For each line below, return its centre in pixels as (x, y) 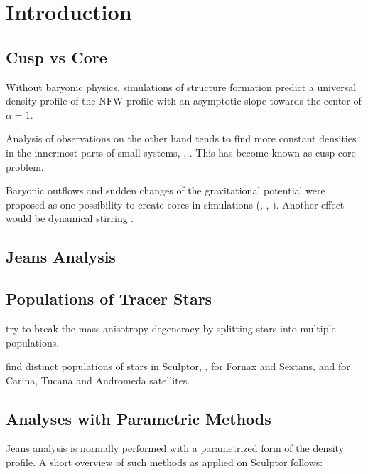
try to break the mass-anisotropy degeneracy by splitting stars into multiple (171, 328)
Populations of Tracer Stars (109, 299)
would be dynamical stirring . (70, 218)
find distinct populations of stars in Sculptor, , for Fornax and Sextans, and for (178, 366)
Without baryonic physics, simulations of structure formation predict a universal (181, 86)
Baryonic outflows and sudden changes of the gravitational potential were (166, 190)
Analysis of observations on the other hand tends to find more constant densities (181, 138)
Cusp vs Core (56, 57)
